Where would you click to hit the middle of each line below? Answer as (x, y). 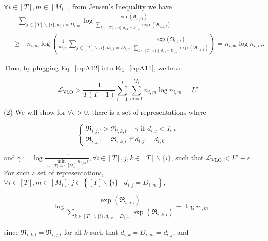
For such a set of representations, (54, 172)
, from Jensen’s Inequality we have (120, 6)
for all (73, 231)
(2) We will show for (35, 112)
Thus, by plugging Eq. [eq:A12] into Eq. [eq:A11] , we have (93, 67)
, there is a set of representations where (147, 112)
